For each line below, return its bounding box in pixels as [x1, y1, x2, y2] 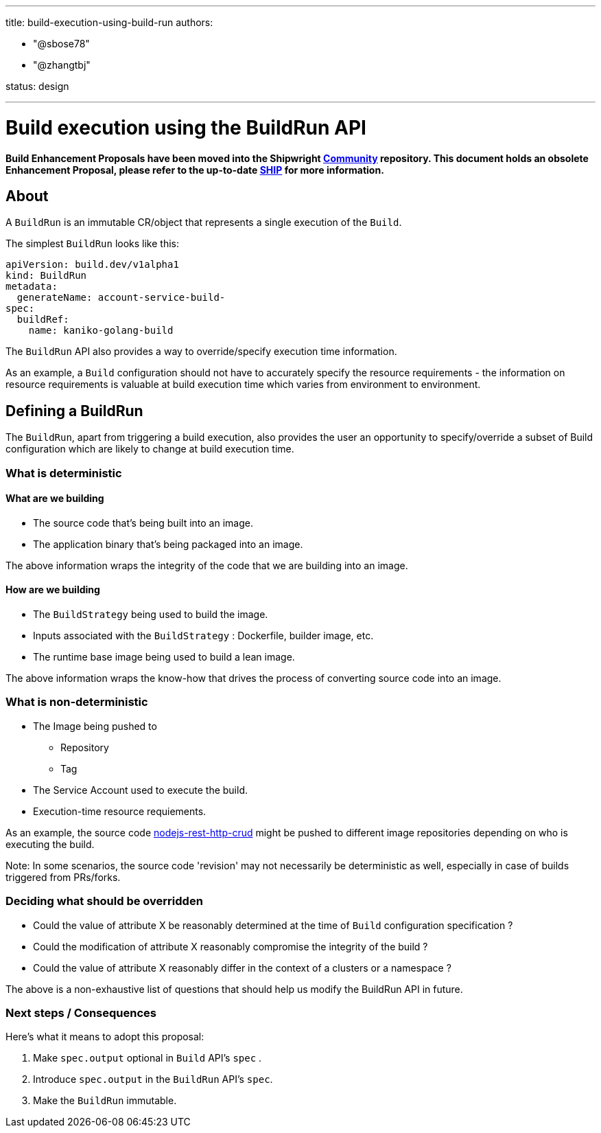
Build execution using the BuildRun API [5, 115, 366, 139]
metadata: [5, 281, 58, 293]
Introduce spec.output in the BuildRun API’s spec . [33, 1073, 273, 1086]
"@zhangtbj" [33, 59, 91, 71]
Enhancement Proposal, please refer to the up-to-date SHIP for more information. [5, 163, 384, 176]
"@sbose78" [33, 38, 90, 49]
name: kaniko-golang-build [28, 325, 174, 336]
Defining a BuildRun [5, 402, 143, 420]
